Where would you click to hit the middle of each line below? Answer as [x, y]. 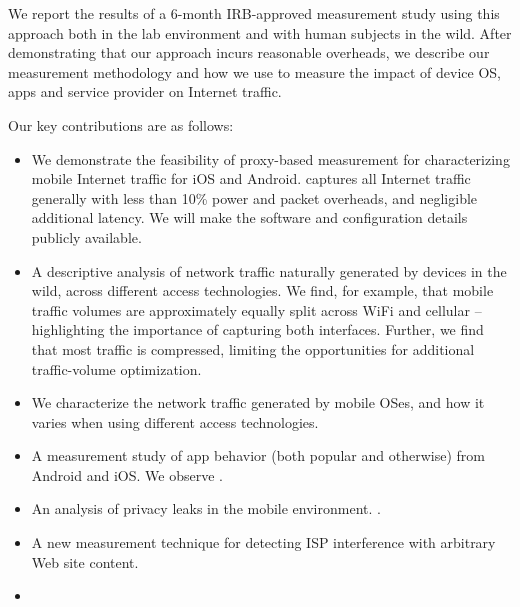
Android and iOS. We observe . [127, 474]
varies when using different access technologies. [175, 421]
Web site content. [85, 561]
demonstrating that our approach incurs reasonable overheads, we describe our [249, 52]
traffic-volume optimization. [116, 368]
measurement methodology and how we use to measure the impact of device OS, [254, 71]
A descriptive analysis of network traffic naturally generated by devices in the [269, 270]
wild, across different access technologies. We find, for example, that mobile [262, 290]
